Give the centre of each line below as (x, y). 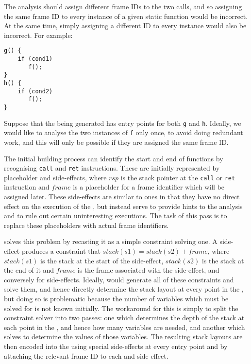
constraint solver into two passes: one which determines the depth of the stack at (124, 318)
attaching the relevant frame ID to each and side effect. (86, 355)
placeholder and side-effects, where (55, 177)
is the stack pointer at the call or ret (178, 177)
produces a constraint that (61, 251)
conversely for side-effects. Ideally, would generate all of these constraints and (119, 279)
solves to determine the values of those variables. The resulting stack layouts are (123, 337)
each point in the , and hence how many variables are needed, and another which (125, 327)
